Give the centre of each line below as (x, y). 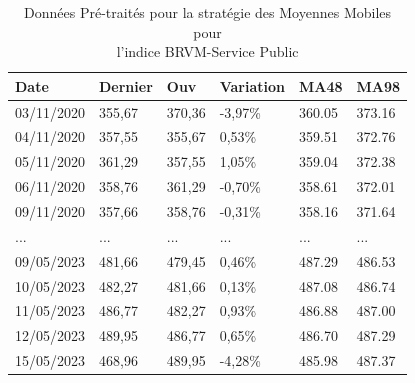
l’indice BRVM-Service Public (207, 51)
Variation (252, 85)
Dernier (126, 85)
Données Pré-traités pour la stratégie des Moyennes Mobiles (208, 12)
